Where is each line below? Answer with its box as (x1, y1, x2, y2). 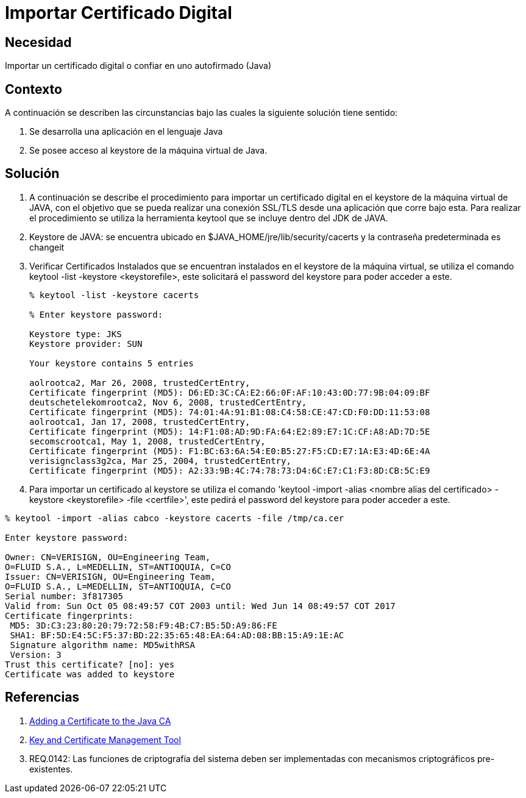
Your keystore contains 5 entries (29, 358, 194, 368)
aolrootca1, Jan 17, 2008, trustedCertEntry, (29, 416, 251, 427)
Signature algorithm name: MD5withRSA (10, 639, 195, 650)
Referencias (5, 689, 80, 705)
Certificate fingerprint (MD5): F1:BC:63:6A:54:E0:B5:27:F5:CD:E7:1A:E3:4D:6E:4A (29, 446, 430, 456)
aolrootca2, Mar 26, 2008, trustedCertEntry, (29, 377, 251, 388)
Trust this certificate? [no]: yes (5, 659, 175, 669)
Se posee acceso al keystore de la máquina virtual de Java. (29, 145, 268, 156)
